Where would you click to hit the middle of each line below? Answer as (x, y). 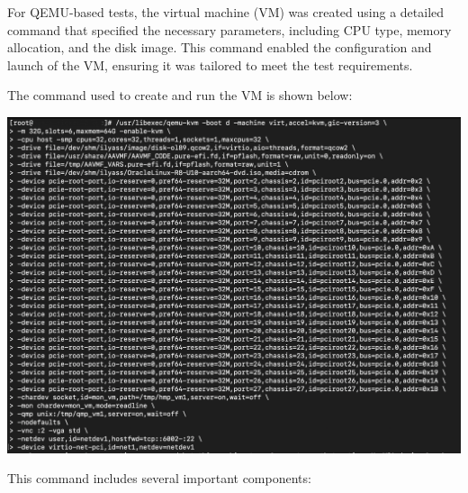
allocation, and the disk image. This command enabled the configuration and (220, 47)
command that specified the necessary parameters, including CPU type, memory (229, 29)
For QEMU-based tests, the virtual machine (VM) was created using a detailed (226, 12)
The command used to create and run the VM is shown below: (180, 95)
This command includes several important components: (159, 478)
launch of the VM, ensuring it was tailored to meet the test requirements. (210, 64)
